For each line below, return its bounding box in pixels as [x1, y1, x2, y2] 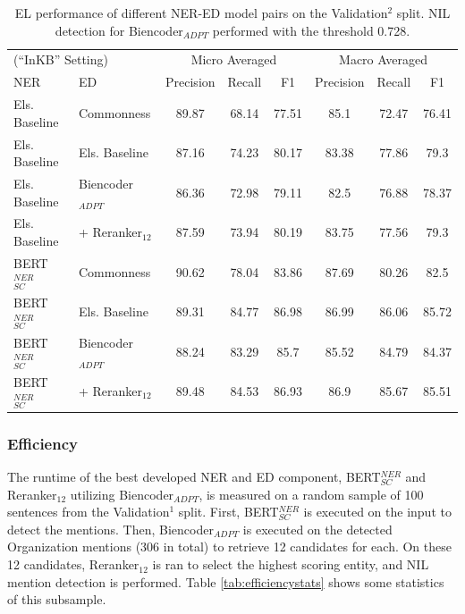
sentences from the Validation [7, 502, 170, 521]
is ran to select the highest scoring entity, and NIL [152, 555, 429, 574]
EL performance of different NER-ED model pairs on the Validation [14, 4, 388, 21]
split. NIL [396, 4, 451, 21]
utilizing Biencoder [70, 484, 174, 503]
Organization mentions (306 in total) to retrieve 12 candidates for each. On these [7, 537, 452, 556]
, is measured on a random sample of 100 [199, 484, 424, 503]
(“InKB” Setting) [13, 50, 108, 69]
